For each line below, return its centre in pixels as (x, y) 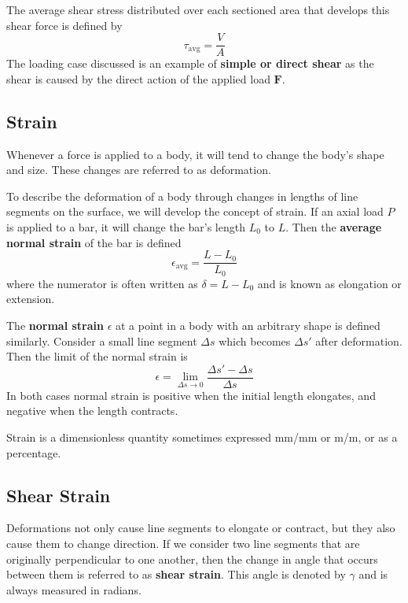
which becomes (255, 340)
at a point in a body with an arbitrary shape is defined (248, 325)
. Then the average (334, 227)
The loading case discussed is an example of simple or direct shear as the (190, 63)
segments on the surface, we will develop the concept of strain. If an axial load (195, 211)
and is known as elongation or (329, 283)
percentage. (34, 452)
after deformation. (359, 340)
